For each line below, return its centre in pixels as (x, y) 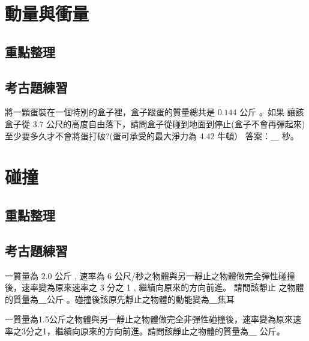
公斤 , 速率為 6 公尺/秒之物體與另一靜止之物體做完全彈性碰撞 (175, 275)
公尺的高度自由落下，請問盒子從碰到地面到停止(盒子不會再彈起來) (176, 123)
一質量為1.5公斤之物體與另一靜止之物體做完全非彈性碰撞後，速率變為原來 (149, 319)
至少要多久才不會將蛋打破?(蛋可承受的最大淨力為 (101, 135)
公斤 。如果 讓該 (272, 112)
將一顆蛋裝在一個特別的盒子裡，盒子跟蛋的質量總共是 (110, 112)
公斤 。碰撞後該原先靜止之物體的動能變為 (128, 299)
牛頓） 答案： (244, 135)
